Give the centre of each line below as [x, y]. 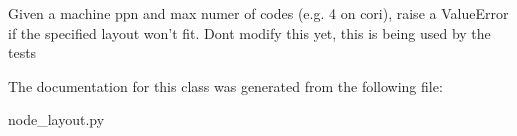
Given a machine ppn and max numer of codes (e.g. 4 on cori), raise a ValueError [258, 13]
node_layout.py [56, 119]
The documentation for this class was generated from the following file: [225, 85]
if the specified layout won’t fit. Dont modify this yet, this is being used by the [249, 32]
